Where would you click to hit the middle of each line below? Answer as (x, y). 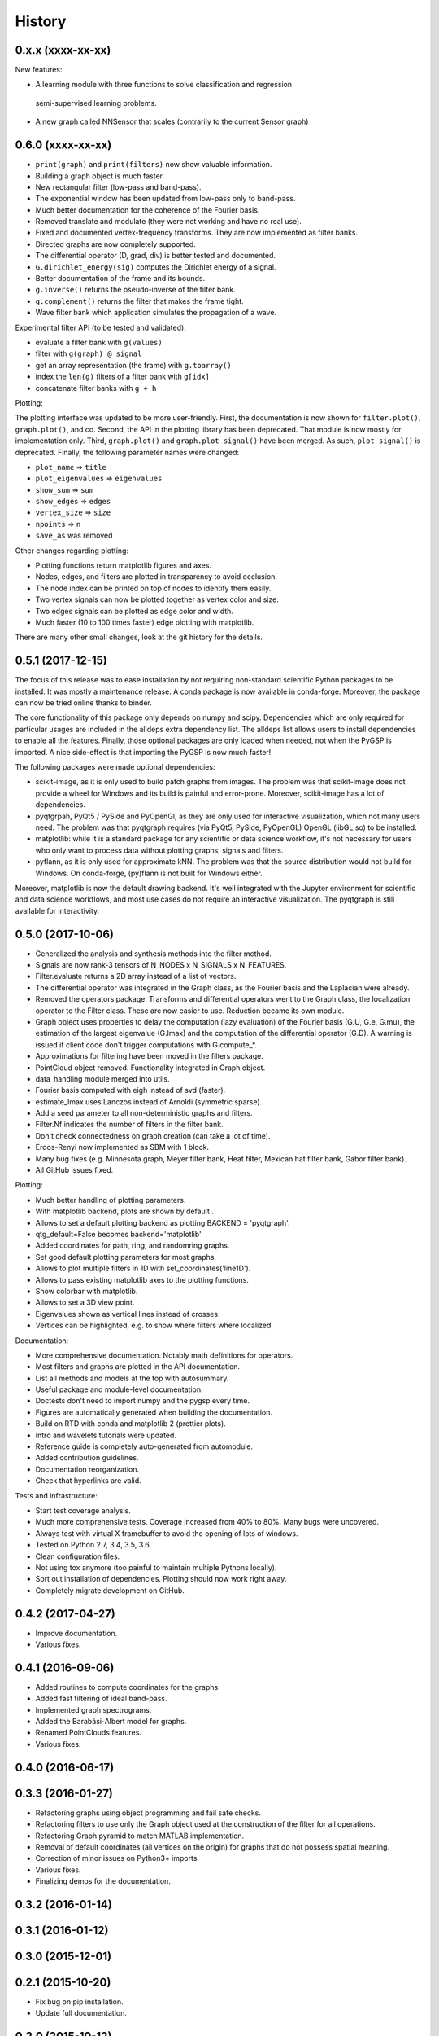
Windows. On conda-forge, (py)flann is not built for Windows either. (149, 873)
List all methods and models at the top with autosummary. (132, 1378)
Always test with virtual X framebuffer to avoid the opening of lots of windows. (167, 1533)
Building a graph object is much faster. (100, 176)
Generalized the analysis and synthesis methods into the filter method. (154, 954)
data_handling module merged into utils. (102, 1078)
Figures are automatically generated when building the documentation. (154, 1412)
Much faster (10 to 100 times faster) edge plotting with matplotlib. (145, 622)
